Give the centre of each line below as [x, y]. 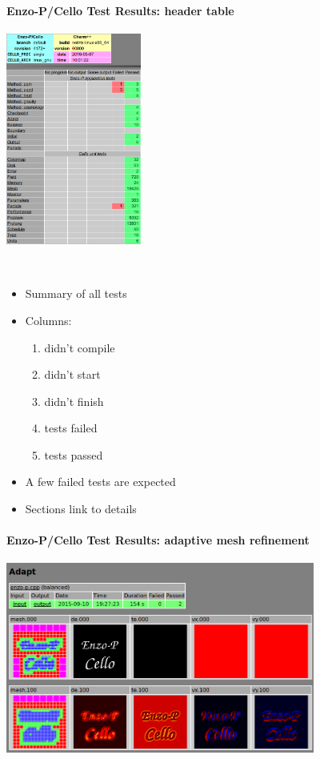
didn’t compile [80, 347]
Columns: [48, 320]
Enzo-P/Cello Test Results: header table [120, 10]
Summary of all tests [76, 293]
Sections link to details [81, 509]
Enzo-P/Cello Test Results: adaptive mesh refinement [158, 540]
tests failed [71, 428]
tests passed [74, 454]
